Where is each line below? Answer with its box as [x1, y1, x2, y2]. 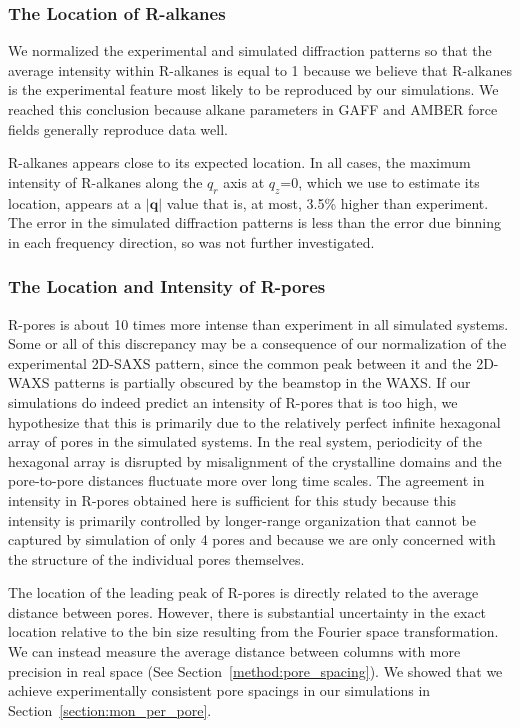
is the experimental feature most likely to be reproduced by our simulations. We [8, 79, 499, 100]
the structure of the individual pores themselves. [8, 548, 305, 569]
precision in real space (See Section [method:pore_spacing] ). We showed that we [8, 660, 503, 681]
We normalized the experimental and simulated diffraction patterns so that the [8, 40, 492, 61]
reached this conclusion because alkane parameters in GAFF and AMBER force [8, 99, 498, 119]
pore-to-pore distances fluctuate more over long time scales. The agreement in [8, 470, 485, 491]
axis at [223, 171, 265, 192]
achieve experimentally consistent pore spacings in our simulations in [8, 680, 431, 701]
